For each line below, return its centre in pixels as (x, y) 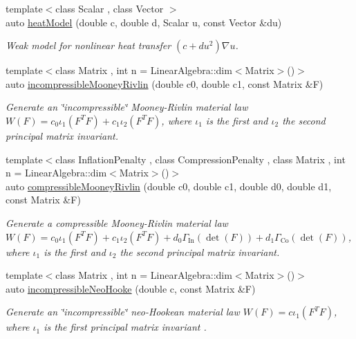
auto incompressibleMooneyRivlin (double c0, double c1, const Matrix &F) (165, 83)
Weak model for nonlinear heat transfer (88, 45)
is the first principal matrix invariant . (125, 327)
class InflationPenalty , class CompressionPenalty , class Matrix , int (200, 159)
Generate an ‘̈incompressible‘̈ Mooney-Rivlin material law (127, 107)
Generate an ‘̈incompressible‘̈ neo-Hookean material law (123, 312)
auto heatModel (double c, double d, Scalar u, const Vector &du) (144, 22)
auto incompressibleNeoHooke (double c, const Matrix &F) (131, 288)
